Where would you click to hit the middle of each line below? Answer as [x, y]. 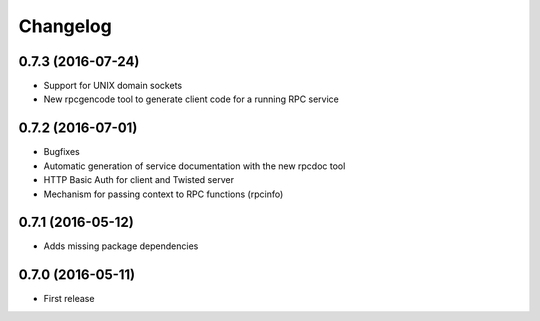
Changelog [65, 26]
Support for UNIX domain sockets [113, 86]
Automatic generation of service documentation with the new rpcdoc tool [194, 166]
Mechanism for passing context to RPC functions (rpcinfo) [163, 194]
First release [69, 299]
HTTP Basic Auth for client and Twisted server [139, 180]
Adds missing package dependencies [121, 246]
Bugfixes [61, 152]
